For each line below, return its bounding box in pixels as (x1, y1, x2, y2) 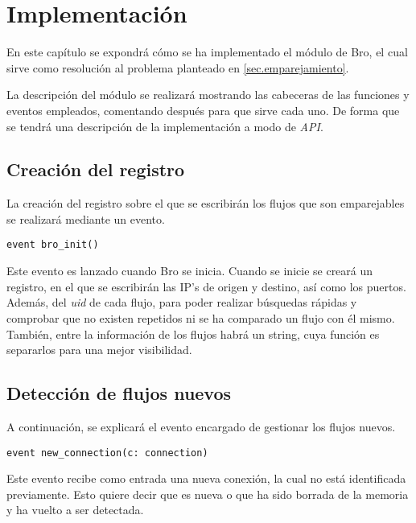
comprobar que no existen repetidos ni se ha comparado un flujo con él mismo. (6, 309, 395, 326)
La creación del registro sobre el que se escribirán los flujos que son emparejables (6, 195, 405, 212)
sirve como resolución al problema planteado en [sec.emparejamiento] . (6, 59, 349, 76)
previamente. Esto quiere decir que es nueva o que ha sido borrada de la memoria (6, 485, 409, 502)
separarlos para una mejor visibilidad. (6, 341, 192, 358)
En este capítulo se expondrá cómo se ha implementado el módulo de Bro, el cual (6, 43, 408, 60)
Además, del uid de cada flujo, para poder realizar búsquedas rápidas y (6, 294, 357, 311)
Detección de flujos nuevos (6, 381, 232, 406)
